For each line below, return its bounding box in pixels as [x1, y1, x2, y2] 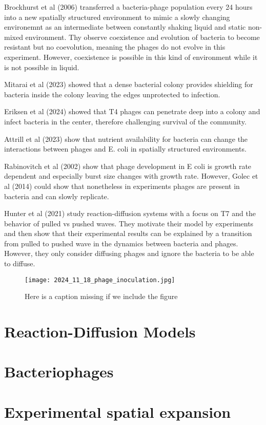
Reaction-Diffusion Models [4, 321, 196, 342]
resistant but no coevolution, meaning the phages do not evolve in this [4, 41, 226, 52]
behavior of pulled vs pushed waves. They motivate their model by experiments [4, 218, 254, 228]
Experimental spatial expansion [4, 401, 231, 422]
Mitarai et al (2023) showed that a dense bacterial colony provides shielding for [4, 79, 253, 90]
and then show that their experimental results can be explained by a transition [4, 228, 252, 239]
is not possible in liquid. [4, 61, 79, 72]
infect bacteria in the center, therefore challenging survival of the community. [4, 116, 247, 126]
